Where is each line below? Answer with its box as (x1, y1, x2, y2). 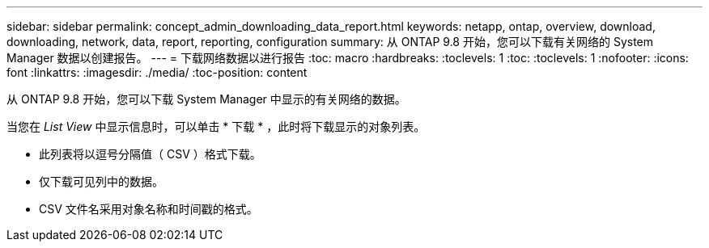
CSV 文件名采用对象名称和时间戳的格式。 (39, 202, 258, 216)
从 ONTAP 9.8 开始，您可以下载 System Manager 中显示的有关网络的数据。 (6, 92, 406, 106)
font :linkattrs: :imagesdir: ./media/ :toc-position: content (6, 65, 308, 79)
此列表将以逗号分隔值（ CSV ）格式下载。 (39, 147, 261, 161)
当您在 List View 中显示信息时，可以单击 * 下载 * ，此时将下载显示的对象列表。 (6, 120, 426, 133)
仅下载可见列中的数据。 (39, 174, 163, 188)
